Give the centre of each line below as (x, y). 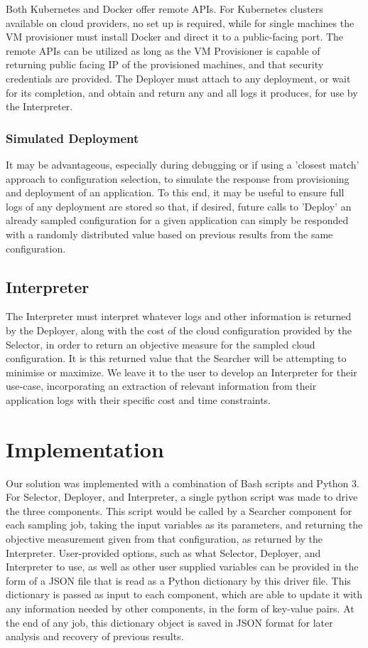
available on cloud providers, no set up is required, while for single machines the (180, 22)
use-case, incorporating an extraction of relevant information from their (161, 386)
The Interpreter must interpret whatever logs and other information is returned (179, 316)
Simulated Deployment (72, 138)
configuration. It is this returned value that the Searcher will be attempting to (176, 358)
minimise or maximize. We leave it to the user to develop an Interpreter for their (182, 372)
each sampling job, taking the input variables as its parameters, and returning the (184, 525)
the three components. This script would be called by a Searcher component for (179, 510)
